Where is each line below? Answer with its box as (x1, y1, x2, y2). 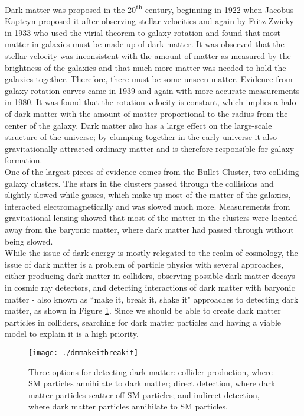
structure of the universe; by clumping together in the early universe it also (5, 131, 277, 143)
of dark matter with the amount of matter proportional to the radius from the (5, 108, 288, 119)
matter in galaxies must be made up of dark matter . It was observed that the (5, 38, 285, 50)
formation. (5, 154, 43, 166)
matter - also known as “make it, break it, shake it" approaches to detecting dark (5, 292, 299, 305)
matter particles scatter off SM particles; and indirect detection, (28, 388, 260, 401)
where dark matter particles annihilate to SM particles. (28, 400, 228, 412)
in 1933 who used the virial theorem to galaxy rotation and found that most (5, 26, 280, 38)
